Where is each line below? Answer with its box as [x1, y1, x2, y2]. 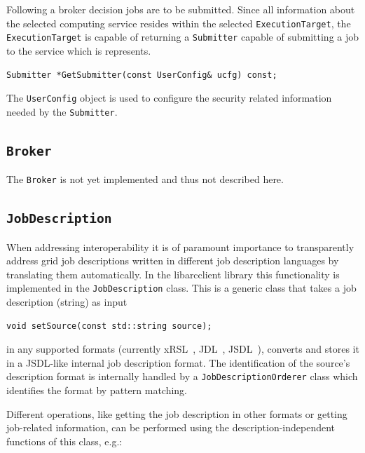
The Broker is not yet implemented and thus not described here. [6, 172, 284, 187]
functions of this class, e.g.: [6, 433, 123, 448]
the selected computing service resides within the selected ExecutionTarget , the [6, 15, 351, 30]
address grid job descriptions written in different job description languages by [6, 253, 339, 268]
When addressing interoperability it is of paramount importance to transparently [6, 239, 354, 254]
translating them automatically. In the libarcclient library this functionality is [6, 266, 340, 281]
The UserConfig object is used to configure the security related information [6, 90, 332, 105]
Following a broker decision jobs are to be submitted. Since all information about [6, 2, 355, 16]
